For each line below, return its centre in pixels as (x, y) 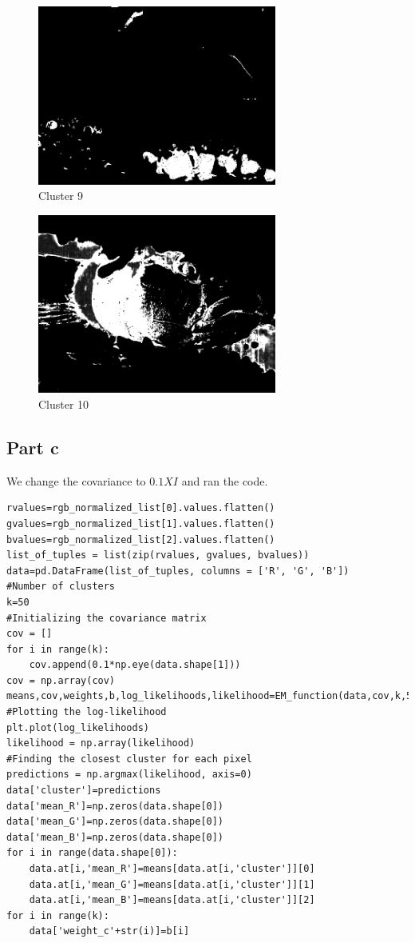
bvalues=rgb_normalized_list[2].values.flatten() (141, 539)
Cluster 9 (61, 196)
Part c (33, 447)
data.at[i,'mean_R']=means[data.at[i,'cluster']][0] (172, 869)
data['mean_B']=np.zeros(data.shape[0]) (115, 837)
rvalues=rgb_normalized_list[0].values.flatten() (141, 508)
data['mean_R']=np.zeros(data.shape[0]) (115, 806)
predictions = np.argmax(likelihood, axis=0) (129, 775)
